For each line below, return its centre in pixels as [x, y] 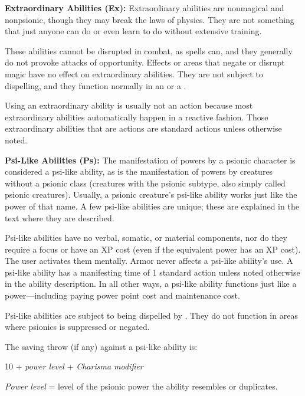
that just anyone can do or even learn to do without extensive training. [133, 31]
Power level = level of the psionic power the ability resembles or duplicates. [141, 386]
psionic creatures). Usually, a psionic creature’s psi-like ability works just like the [151, 194]
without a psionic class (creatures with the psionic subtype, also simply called [145, 183]
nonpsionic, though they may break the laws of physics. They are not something [150, 19]
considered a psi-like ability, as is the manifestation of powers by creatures [139, 171]
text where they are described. [60, 217]
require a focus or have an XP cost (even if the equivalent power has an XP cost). [153, 249]
